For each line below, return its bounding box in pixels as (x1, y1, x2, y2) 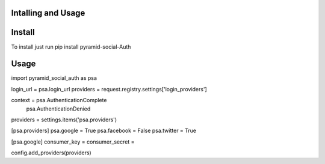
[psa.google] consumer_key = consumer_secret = (11, 138, 135, 145)
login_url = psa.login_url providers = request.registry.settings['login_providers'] (11, 85, 207, 93)
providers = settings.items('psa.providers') (11, 116, 117, 123)
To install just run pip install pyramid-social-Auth (11, 43, 131, 50)
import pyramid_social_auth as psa (11, 74, 97, 82)
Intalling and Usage (11, 8, 85, 18)
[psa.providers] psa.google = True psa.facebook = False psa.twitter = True (11, 127, 197, 135)
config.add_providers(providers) (11, 149, 91, 156)
